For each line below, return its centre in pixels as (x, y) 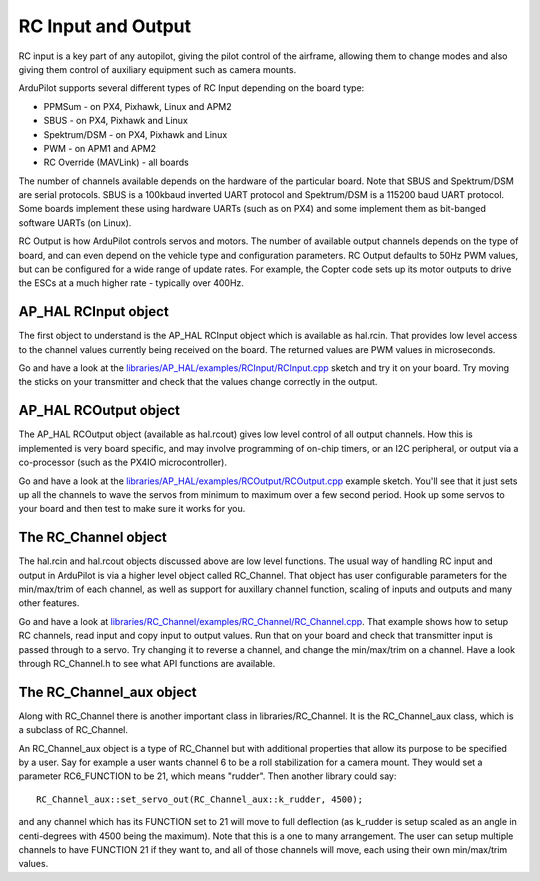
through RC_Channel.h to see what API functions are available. (147, 663)
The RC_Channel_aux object (107, 691)
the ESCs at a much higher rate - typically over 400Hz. (131, 283)
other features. (49, 603)
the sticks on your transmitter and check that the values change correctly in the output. (198, 382)
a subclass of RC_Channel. (73, 730)
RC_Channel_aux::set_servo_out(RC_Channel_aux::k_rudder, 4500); (200, 799)
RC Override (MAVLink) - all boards (116, 162)
